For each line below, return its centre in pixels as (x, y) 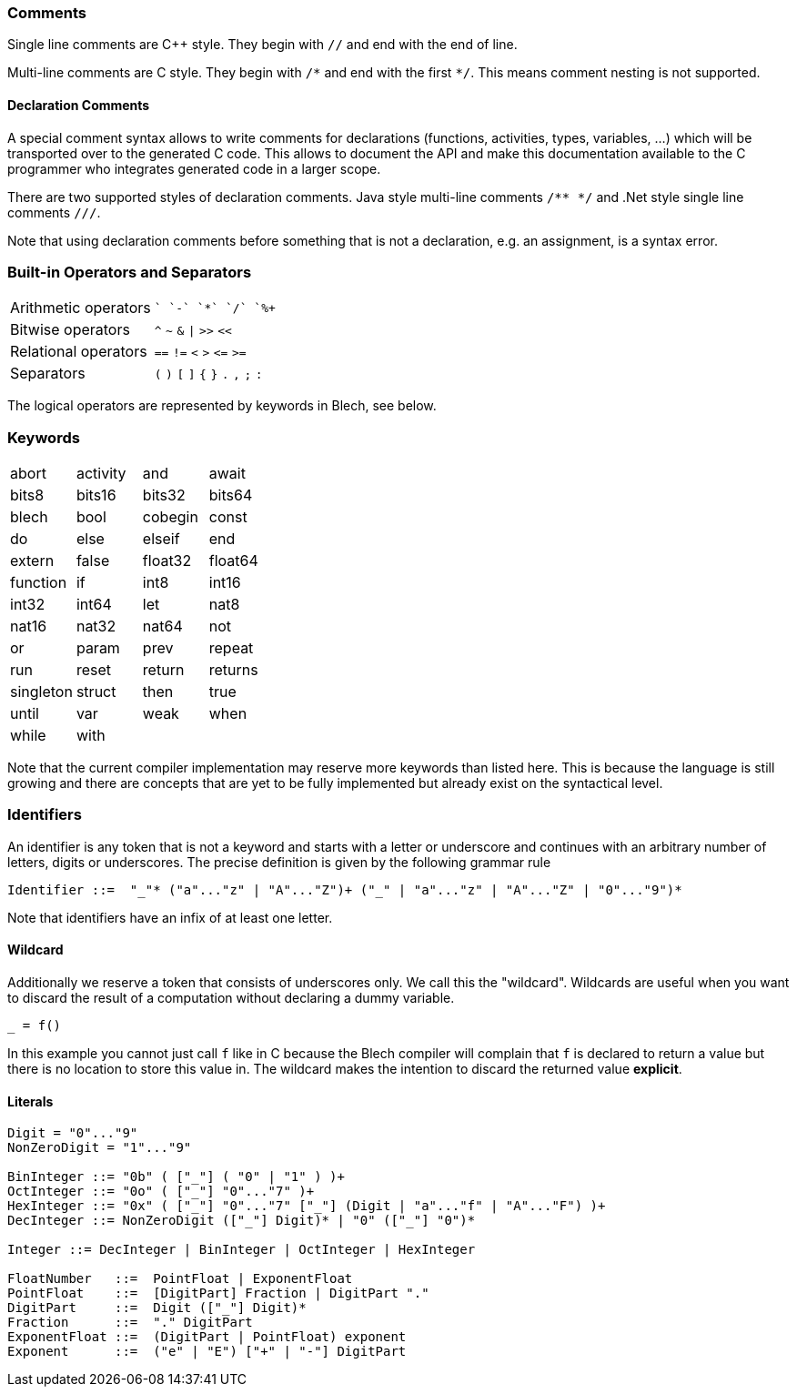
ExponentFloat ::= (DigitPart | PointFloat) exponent (207, 1337)
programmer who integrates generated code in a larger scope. (194, 168)
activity (101, 474)
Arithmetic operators (81, 308)
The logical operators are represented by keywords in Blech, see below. (222, 406)
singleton (41, 692)
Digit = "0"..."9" (73, 1133)
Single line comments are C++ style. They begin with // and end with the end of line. (262, 45)
